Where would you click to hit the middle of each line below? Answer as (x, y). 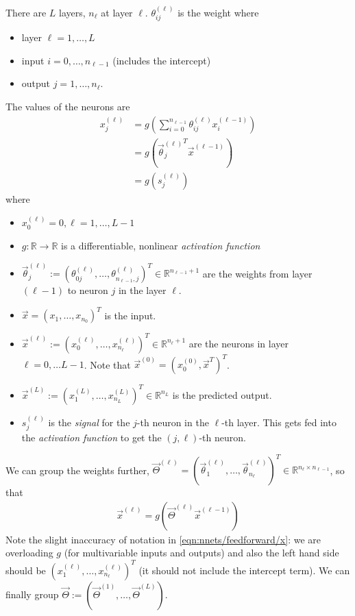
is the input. (130, 315)
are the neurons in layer (238, 343)
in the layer (142, 290)
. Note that (107, 364)
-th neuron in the (173, 422)
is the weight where (218, 12)
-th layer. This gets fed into (279, 422)
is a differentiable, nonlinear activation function (161, 246)
